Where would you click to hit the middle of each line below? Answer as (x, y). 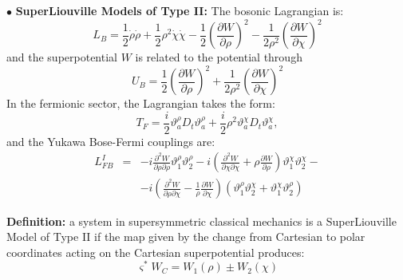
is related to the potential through (219, 57)
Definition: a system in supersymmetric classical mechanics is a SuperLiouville (201, 221)
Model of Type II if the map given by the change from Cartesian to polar (186, 237)
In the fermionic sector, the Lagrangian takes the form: (141, 103)
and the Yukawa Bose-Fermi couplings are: (111, 141)
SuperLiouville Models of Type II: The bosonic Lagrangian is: (180, 10)
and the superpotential (62, 57)
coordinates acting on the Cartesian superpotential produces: (156, 252)
